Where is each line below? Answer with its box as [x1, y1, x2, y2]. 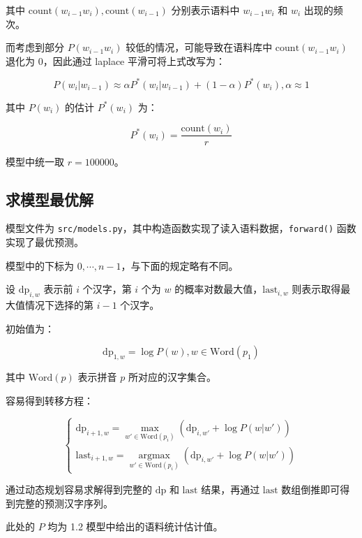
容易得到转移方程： [6, 393, 93, 407]
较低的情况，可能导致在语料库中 [126, 40, 273, 54]
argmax [138, 450, 170, 460]
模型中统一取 [6, 154, 64, 168]
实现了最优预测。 [6, 234, 84, 249]
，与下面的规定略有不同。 [121, 258, 239, 272]
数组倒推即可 [281, 482, 340, 497]
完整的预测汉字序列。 [15, 495, 113, 510]
